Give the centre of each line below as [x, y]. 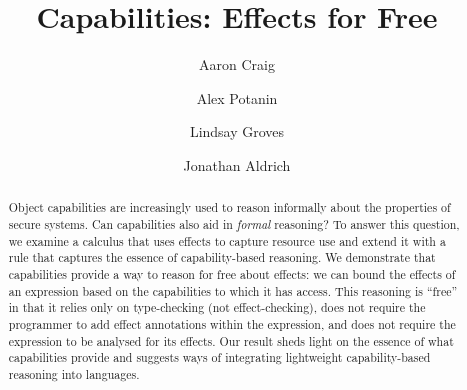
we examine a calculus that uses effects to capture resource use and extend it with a [227, 240]
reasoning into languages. [74, 373]
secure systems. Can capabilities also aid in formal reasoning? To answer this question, [234, 223]
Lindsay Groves [237, 131]
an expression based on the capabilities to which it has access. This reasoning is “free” [233, 290]
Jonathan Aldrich [237, 164]
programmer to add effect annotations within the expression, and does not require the [232, 323]
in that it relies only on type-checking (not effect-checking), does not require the [217, 307]
